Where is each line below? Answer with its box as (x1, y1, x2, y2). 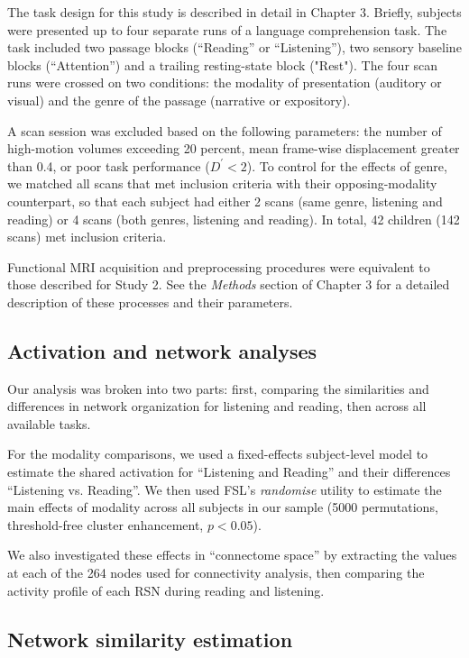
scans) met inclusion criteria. (7, 227, 167, 246)
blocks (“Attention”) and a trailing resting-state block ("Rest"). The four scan (7, 55, 438, 74)
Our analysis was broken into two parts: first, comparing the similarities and (7, 379, 429, 398)
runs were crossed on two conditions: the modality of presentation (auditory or (7, 73, 442, 92)
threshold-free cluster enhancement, (7, 515, 204, 534)
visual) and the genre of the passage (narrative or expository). (7, 90, 351, 109)
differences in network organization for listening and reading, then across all (7, 397, 427, 416)
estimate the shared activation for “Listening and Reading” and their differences (7, 462, 451, 481)
